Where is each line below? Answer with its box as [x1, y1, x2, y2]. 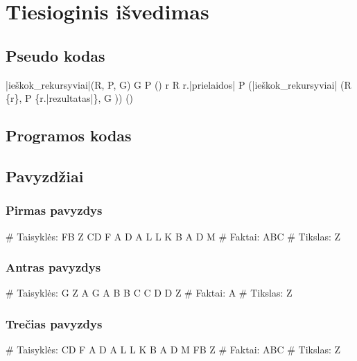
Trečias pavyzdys [6, 315, 103, 332]
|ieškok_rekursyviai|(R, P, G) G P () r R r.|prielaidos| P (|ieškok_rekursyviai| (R [6, 77, 351, 91]
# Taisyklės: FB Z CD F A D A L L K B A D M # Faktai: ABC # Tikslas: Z [6, 229, 341, 243]
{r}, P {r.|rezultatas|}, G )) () [6, 91, 134, 105]
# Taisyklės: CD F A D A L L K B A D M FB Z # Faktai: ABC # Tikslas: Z [6, 342, 341, 357]
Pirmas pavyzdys [6, 202, 103, 219]
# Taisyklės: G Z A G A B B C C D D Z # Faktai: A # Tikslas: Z [6, 285, 293, 300]
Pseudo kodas [6, 44, 105, 66]
